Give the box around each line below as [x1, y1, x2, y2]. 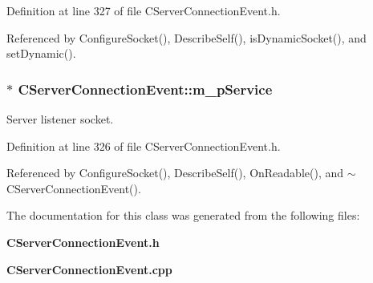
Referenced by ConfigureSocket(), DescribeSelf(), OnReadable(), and [6, 164, 344, 181]
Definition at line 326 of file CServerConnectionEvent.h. [6, 137, 281, 154]
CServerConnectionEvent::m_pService [18, 79, 273, 99]
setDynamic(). [6, 45, 76, 62]
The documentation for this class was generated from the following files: [6, 207, 360, 224]
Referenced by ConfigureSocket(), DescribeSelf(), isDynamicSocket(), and [6, 29, 367, 46]
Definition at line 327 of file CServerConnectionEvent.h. [6, 2, 281, 18]
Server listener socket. [6, 111, 114, 127]
